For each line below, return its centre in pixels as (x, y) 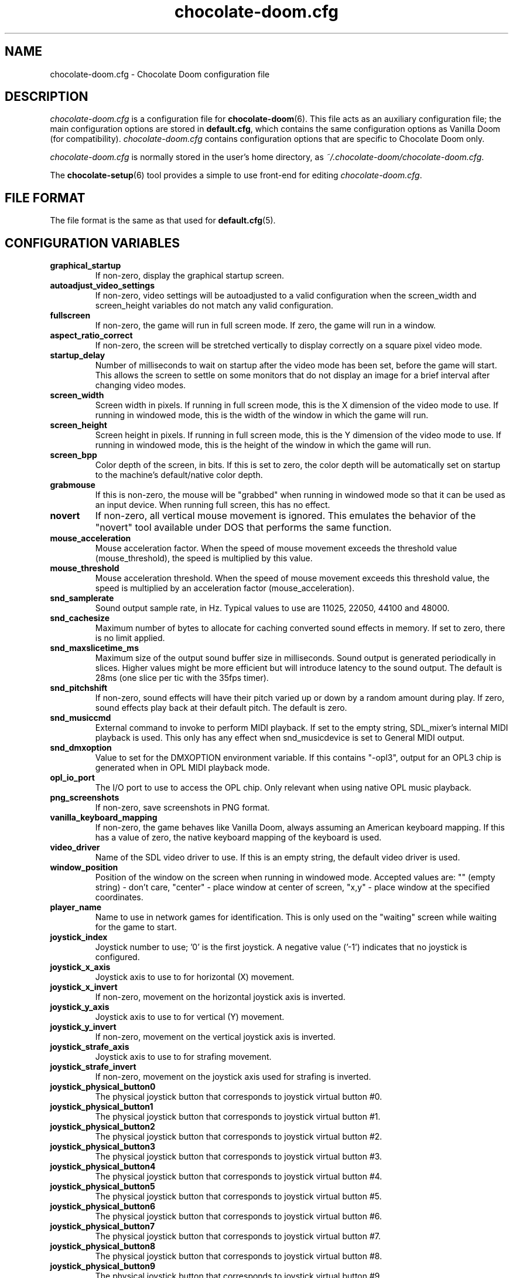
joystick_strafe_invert (93, 1067)
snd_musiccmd (81, 718)
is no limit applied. (130, 638)
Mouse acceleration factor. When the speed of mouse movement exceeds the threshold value (276, 548)
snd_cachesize (80, 618)
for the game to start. (136, 927)
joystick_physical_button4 (103, 1167)
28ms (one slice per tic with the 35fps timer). (182, 678)
